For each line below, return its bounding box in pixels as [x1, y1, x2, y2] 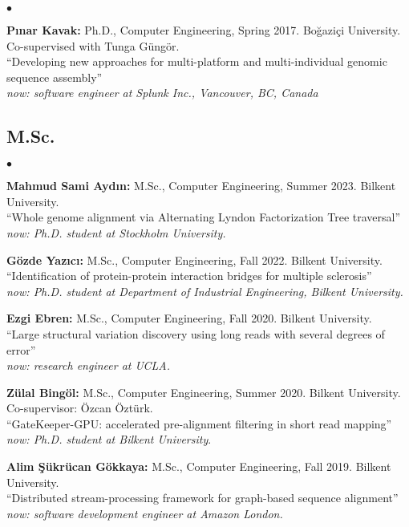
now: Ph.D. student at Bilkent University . [6, 431, 212, 448]
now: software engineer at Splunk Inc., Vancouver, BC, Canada [6, 84, 318, 101]
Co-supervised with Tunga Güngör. [6, 37, 180, 54]
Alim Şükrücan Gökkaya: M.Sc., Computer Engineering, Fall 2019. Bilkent [6, 458, 391, 475]
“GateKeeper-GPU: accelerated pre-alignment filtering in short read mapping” [6, 415, 392, 432]
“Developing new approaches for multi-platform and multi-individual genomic [6, 53, 387, 70]
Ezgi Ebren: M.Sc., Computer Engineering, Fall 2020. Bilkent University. [6, 310, 372, 326]
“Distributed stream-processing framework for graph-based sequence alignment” [6, 489, 399, 506]
